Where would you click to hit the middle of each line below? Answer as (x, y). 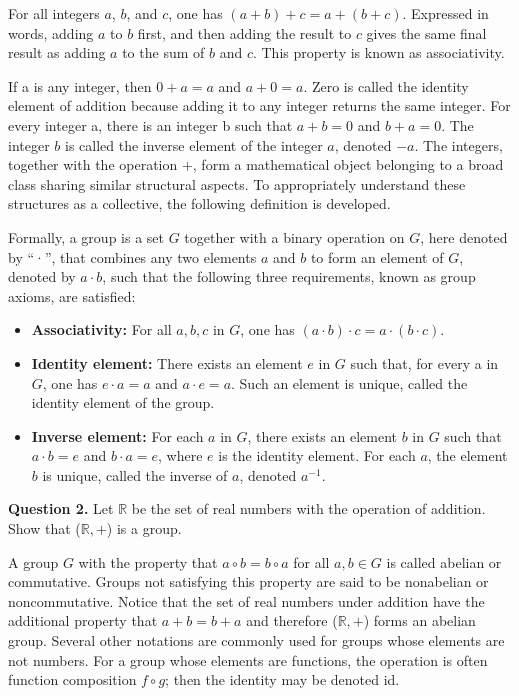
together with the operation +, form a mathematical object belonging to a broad (256, 164)
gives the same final (426, 32)
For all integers (54, 13)
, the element (467, 455)
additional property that (83, 620)
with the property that (148, 561)
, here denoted (464, 236)
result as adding (57, 52)
